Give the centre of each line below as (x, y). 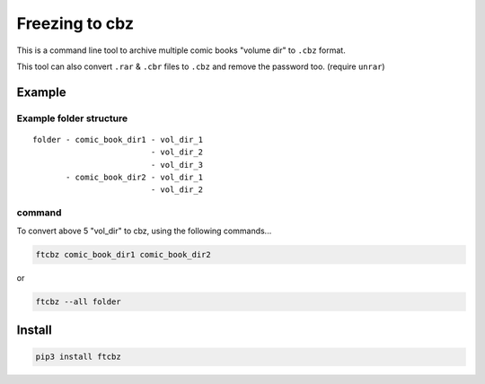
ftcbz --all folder (78, 301)
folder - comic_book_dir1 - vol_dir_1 (118, 140)
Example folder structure (72, 118)
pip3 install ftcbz (78, 357)
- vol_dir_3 (177, 165)
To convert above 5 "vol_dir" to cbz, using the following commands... (144, 231)
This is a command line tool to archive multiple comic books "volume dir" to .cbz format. (181, 50)
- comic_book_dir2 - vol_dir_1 (135, 178)
